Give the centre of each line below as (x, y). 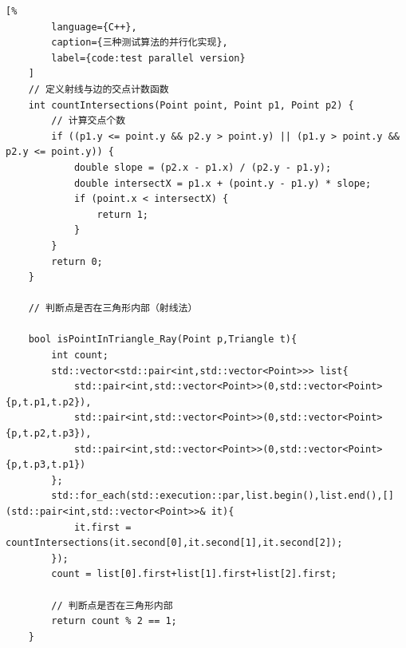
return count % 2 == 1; (114, 621)
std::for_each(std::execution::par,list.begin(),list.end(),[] (223, 496)
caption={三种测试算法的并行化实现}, (140, 43)
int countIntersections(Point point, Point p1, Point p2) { (191, 105)
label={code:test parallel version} (148, 58)
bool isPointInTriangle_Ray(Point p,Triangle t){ (163, 340)
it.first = (102, 527)
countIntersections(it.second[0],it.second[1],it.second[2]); (174, 543)
